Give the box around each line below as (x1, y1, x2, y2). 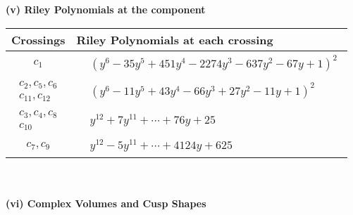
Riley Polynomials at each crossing (76, 31, 273, 48)
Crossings (11, 31, 66, 48)
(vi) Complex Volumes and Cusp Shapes (6, 195, 206, 210)
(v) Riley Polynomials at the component (6, 2, 206, 16)
